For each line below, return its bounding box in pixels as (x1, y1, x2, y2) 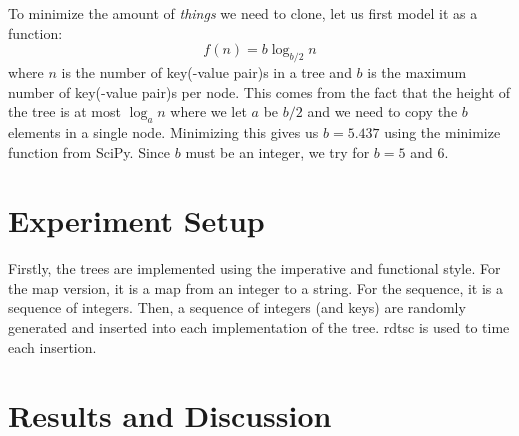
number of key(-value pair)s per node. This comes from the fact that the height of (8, 81, 511, 102)
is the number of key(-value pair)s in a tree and (61, 61, 352, 82)
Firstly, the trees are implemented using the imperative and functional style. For (8, 258, 501, 279)
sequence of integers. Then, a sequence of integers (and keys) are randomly (8, 297, 466, 318)
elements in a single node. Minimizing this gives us (8, 121, 319, 142)
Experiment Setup (8, 200, 265, 241)
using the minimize (384, 121, 501, 142)
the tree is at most (8, 101, 121, 122)
